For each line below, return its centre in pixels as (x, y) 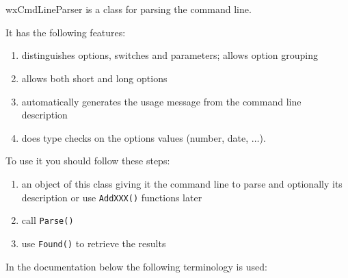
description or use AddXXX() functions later (112, 197)
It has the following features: (66, 32)
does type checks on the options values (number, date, (135, 137)
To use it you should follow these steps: (88, 161)
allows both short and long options (94, 78)
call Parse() (48, 220)
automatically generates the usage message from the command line (161, 101)
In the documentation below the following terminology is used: (136, 266)
